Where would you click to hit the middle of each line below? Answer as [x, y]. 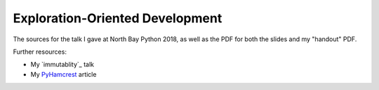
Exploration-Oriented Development [118, 18]
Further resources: [40, 52]
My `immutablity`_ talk [62, 65]
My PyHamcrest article [64, 74]
